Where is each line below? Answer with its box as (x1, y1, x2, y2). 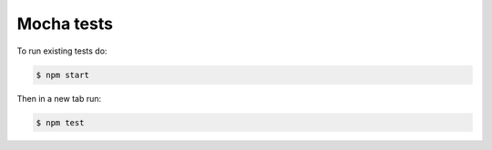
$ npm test (36, 117, 85, 127)
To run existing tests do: (16, 45, 108, 56)
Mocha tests (16, 14, 114, 34)
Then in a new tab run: (16, 93, 102, 104)
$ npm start (36, 69, 90, 80)
